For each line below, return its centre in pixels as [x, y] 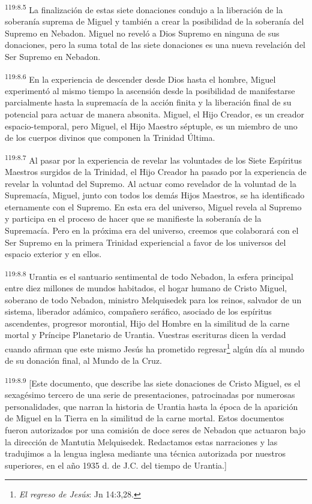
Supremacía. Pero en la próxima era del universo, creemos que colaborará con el [152, 230]
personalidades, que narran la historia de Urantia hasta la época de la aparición [151, 406]
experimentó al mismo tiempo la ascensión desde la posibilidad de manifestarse [150, 90]
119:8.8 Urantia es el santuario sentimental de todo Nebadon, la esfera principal [149, 275]
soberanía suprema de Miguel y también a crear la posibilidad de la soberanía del [154, 21]
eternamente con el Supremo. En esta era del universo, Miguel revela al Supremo [153, 206]
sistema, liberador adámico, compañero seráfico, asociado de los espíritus [138, 311]
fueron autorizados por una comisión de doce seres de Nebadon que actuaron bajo [155, 429]
